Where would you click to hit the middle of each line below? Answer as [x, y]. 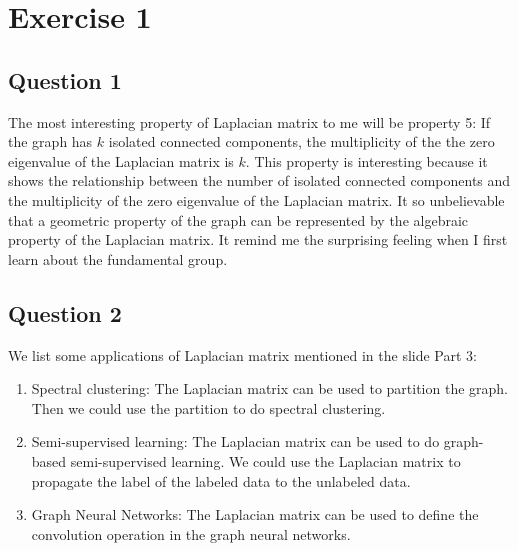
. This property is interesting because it [366, 160]
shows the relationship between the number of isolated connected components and [259, 180]
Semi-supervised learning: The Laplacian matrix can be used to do [235, 441]
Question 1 [65, 79]
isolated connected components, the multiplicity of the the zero [301, 141]
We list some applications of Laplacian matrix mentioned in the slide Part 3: [242, 354]
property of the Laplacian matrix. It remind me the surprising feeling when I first [258, 239]
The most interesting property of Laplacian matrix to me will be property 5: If [249, 121]
